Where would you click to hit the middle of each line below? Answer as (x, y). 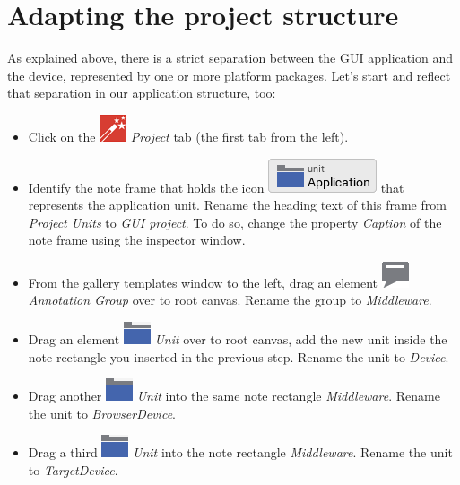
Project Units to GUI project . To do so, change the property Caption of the (235, 222)
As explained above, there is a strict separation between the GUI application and (230, 58)
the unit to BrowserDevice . (102, 413)
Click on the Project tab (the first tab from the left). (188, 136)
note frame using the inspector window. (137, 240)
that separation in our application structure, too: (142, 93)
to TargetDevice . (73, 470)
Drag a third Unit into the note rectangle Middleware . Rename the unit (240, 452)
